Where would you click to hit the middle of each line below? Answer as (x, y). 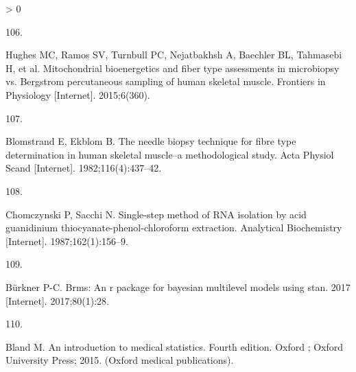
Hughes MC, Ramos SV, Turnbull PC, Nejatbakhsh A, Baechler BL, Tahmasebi (174, 55)
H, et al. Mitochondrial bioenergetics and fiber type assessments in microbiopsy (173, 68)
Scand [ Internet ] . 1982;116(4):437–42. (84, 168)
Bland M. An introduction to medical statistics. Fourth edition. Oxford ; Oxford (175, 346)
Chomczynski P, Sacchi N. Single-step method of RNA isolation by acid (156, 214)
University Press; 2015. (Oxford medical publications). (120, 360)
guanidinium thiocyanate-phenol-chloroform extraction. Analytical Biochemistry (174, 228)
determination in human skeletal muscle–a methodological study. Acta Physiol (170, 154)
